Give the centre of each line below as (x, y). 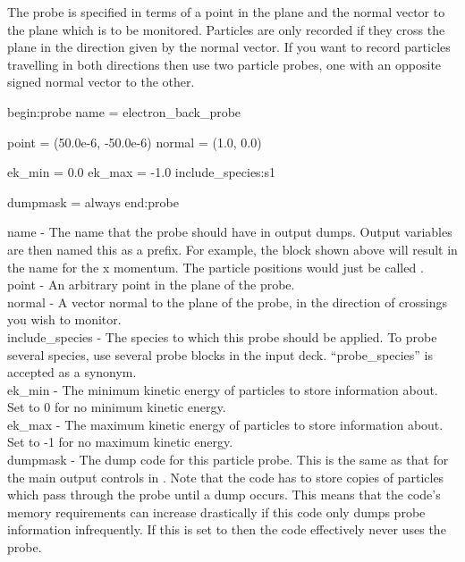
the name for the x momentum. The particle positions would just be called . (216, 267)
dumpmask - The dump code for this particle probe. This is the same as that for (228, 460)
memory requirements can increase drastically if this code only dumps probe (216, 512)
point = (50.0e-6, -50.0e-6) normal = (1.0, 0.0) (135, 142)
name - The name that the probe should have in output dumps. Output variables (230, 232)
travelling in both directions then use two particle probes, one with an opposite (224, 64)
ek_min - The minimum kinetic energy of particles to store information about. (223, 389)
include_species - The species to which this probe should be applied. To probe (222, 336)
